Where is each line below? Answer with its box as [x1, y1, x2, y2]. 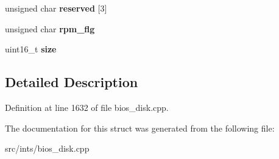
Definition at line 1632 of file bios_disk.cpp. [5, 101, 169, 113]
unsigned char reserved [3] [5, 2, 107, 14]
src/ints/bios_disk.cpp [5, 142, 90, 155]
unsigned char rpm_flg [5, 22, 95, 35]
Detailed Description [5, 72, 138, 91]
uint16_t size [5, 43, 57, 55]
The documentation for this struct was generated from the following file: [5, 121, 275, 134]
